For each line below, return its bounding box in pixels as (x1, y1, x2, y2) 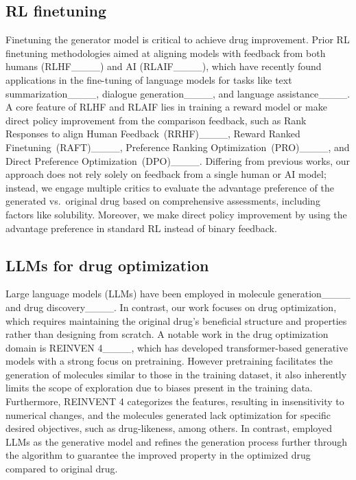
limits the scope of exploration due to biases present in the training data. (5, 380, 313, 395)
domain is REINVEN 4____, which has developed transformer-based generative (5, 340, 348, 354)
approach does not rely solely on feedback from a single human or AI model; (5, 167, 327, 181)
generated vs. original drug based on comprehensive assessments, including (5, 194, 320, 208)
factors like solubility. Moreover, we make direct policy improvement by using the (5, 207, 347, 221)
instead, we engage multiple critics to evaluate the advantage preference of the (5, 180, 334, 194)
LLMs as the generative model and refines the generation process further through (5, 434, 348, 448)
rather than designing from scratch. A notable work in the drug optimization (5, 327, 329, 341)
